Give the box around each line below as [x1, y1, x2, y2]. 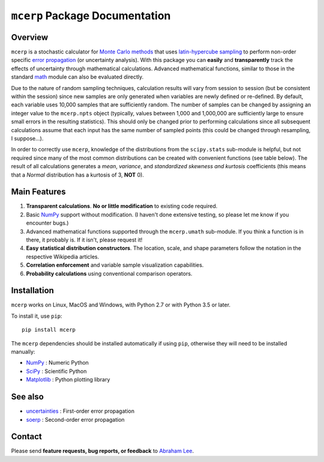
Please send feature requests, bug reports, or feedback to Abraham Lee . [11, 448, 194, 455]
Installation [11, 285, 54, 296]
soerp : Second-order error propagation [26, 416, 125, 423]
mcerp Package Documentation [11, 9, 171, 22]
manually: [11, 348, 35, 356]
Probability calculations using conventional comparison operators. [26, 270, 193, 277]
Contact [11, 431, 42, 442]
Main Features [11, 187, 66, 197]
